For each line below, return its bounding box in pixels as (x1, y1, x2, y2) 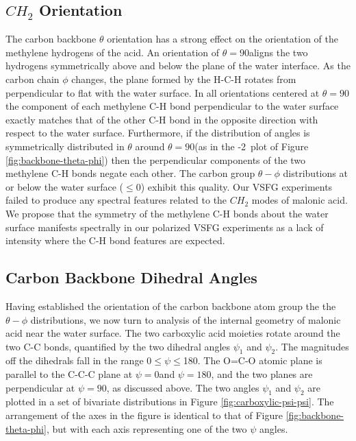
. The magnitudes (275, 339, 349, 353)
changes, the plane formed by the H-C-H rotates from (71, 71, 296, 86)
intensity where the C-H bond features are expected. (5, 233, 225, 248)
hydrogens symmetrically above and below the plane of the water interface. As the (5, 58, 351, 73)
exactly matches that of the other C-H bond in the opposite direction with (5, 112, 318, 126)
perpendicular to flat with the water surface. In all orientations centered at (5, 85, 320, 99)
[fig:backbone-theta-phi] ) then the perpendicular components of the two (5, 152, 306, 167)
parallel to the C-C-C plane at (5, 367, 133, 381)
